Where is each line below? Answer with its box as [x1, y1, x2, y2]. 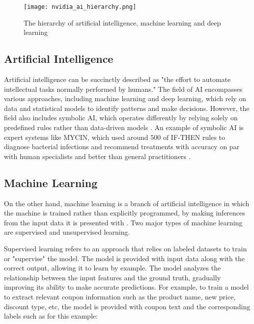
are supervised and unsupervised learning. [4, 227, 130, 237]
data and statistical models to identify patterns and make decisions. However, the [4, 103, 250, 113]
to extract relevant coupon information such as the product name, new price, [4, 291, 236, 301]
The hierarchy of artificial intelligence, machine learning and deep [24, 17, 221, 27]
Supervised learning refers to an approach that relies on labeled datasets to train [4, 243, 247, 253]
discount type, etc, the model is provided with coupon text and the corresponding [4, 301, 251, 311]
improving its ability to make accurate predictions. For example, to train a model [4, 282, 249, 292]
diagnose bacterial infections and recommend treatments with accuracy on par [4, 141, 240, 152]
